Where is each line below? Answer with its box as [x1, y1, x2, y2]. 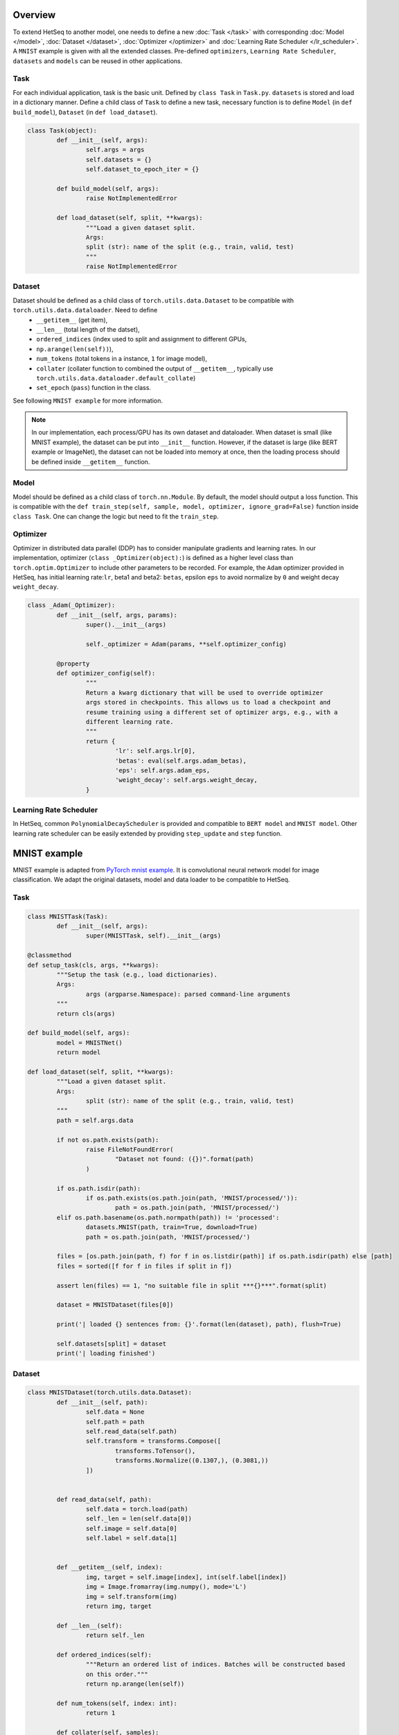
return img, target [85, 1602, 152, 1610]
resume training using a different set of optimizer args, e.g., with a [85, 708, 339, 716]
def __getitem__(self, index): [56, 1564, 163, 1571]
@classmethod [27, 951, 72, 959]
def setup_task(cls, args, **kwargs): [27, 961, 159, 969]
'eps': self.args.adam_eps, [114, 766, 211, 774]
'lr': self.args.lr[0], [114, 747, 196, 755]
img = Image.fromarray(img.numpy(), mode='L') [85, 1583, 247, 1591]
